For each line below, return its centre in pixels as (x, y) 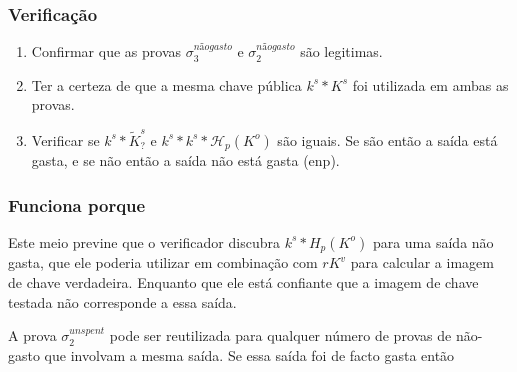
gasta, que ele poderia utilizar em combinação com (163, 262)
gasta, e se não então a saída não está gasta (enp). (185, 160)
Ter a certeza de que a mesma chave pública (166, 84)
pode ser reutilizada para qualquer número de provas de (280, 335)
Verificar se (65, 139)
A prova (32, 335)
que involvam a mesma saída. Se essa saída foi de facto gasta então (249, 354)
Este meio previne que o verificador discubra (144, 241)
